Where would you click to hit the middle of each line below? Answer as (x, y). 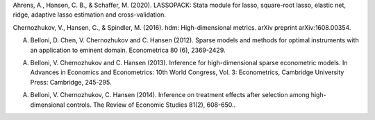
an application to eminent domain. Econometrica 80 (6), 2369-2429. (128, 50)
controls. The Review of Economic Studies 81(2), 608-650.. (151, 105)
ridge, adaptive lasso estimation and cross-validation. (90, 15)
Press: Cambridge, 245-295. (71, 82)
